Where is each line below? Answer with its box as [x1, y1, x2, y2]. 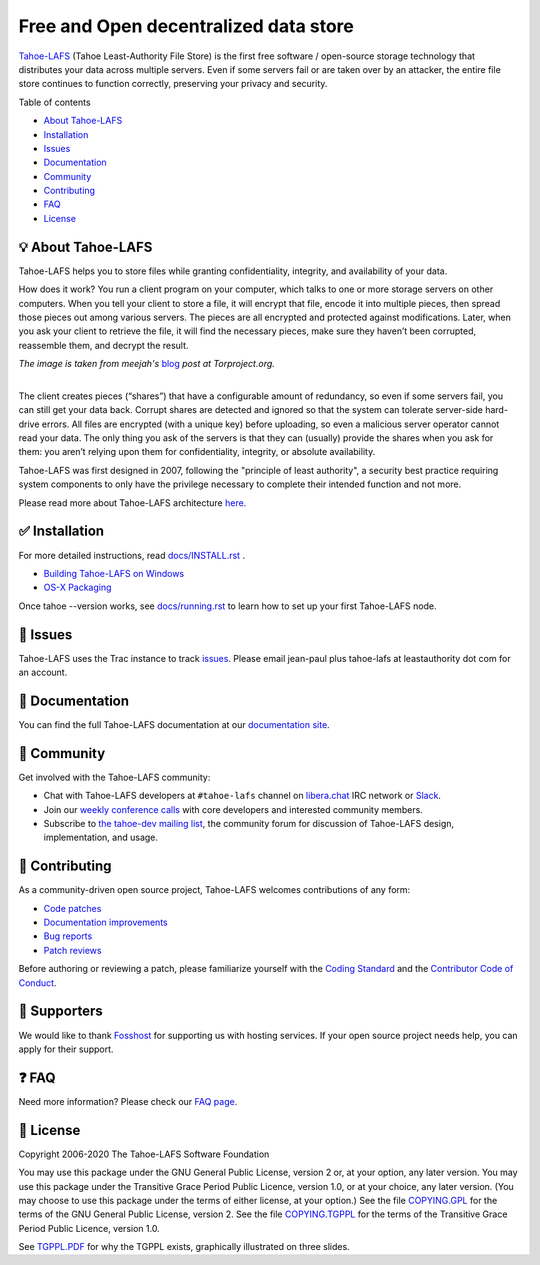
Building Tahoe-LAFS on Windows [43, 567, 185, 579]
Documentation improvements [43, 916, 169, 929]
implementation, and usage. [43, 831, 159, 844]
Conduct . [18, 976, 57, 989]
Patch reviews [43, 944, 102, 956]
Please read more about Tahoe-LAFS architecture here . [18, 496, 247, 509]
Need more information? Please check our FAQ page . [18, 1095, 238, 1107]
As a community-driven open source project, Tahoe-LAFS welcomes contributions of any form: [18, 884, 411, 896]
